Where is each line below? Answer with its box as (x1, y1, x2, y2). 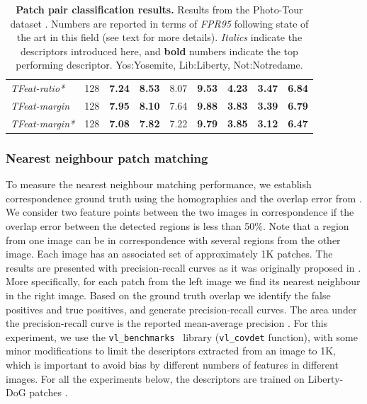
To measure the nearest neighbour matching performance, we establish (6, 177, 312, 192)
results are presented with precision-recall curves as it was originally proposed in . (6, 260, 361, 275)
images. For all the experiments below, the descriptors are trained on (6, 371, 305, 386)
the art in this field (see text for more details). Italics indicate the (16, 30, 303, 45)
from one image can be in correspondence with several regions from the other (6, 232, 341, 247)
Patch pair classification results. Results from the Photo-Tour (16, 2, 303, 16)
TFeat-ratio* (11, 81, 65, 96)
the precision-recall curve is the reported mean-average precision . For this (6, 316, 328, 330)
